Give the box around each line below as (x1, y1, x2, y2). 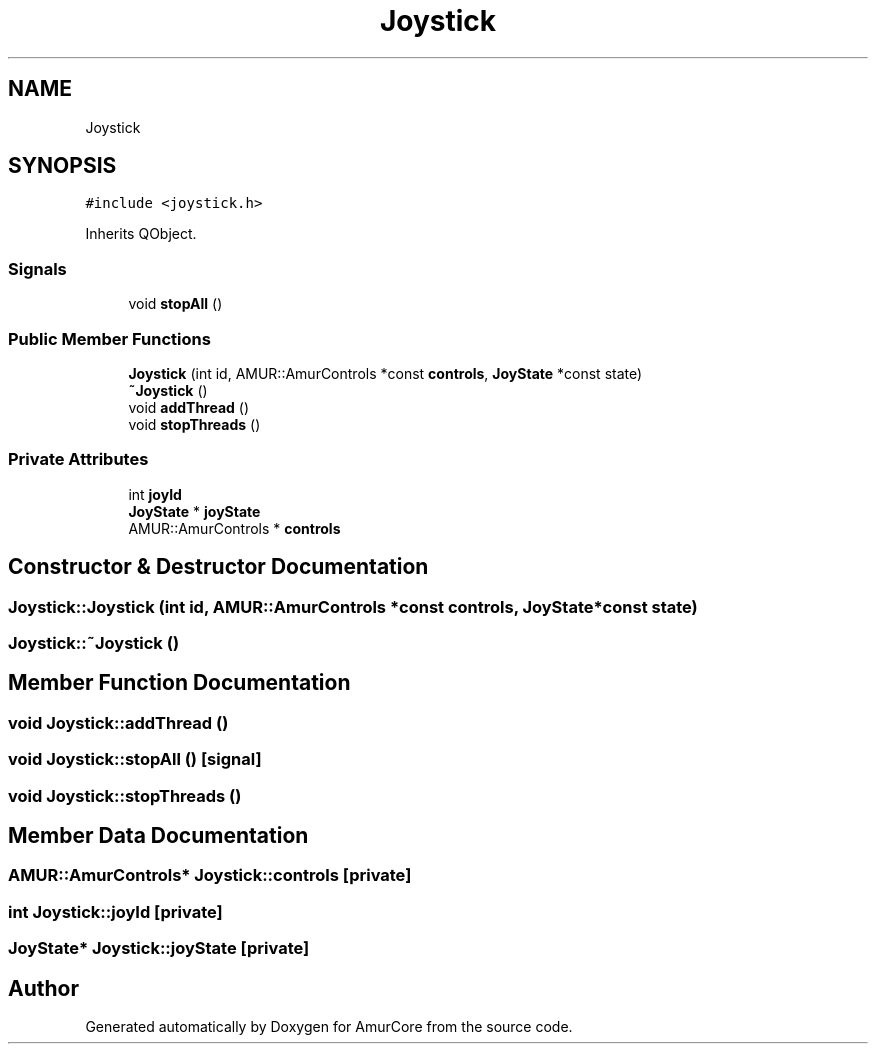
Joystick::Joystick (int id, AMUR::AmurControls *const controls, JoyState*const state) (8, 596, 698, 617)
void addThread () (128, 398, 250, 416)
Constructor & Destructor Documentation (8, 554, 429, 580)
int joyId (128, 485, 182, 503)
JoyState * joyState (128, 502, 261, 520)
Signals (8, 258, 67, 279)
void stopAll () (128, 295, 223, 313)
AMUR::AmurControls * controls (128, 519, 341, 537)
